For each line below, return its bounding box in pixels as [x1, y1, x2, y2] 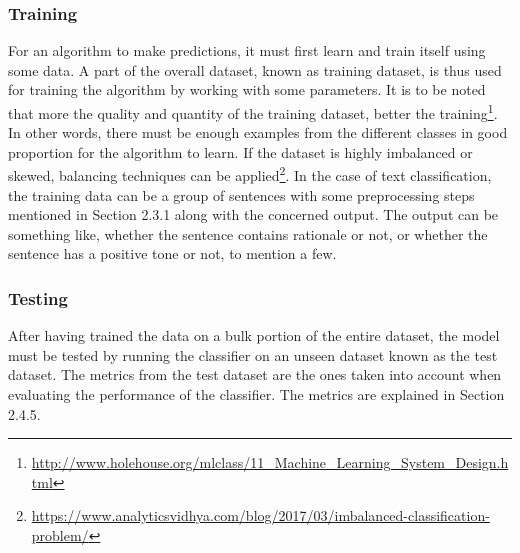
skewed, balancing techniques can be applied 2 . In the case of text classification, [8, 162, 492, 186]
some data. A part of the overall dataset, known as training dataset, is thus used [8, 59, 502, 80]
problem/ [31, 525, 89, 546]
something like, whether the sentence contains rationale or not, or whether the [8, 223, 488, 244]
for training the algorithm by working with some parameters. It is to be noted [8, 79, 486, 100]
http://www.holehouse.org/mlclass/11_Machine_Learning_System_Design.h [31, 452, 509, 473]
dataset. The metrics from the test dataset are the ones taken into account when [8, 364, 502, 385]
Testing [8, 285, 68, 310]
